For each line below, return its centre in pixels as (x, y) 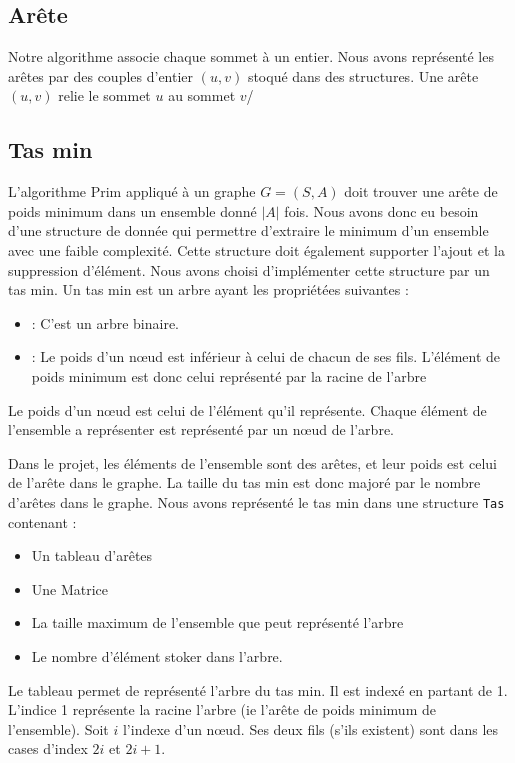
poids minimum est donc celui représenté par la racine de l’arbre (229, 375)
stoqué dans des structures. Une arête (363, 75)
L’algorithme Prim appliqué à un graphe (132, 191)
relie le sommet (104, 95)
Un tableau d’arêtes (92, 555)
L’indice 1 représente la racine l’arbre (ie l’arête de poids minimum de (222, 709)
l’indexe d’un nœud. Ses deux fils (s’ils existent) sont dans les (310, 728)
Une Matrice (70, 588)
